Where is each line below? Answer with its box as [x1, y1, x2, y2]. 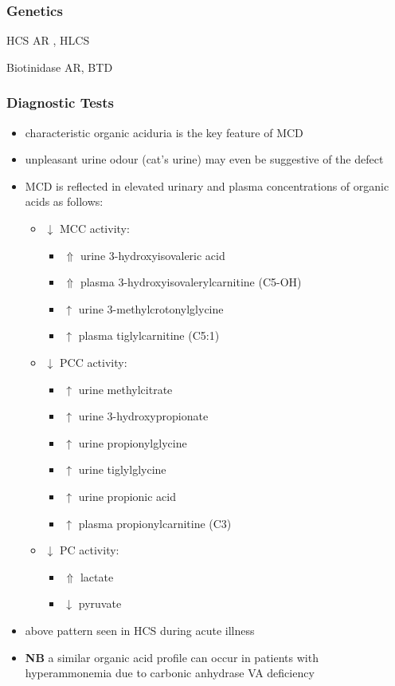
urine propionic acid [78, 487, 177, 504]
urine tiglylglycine [78, 461, 166, 478]
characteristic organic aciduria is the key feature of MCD [25, 124, 303, 140]
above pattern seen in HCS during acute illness [25, 621, 255, 638]
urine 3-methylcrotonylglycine [78, 300, 224, 317]
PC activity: [59, 542, 119, 558]
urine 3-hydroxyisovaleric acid [80, 246, 225, 263]
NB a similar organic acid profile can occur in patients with [25, 649, 319, 665]
